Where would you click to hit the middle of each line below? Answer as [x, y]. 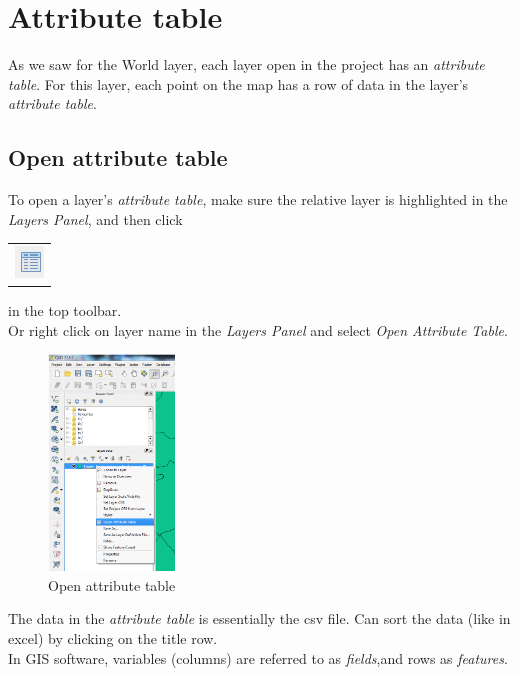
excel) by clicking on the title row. [113, 637]
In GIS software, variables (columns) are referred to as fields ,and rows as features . [258, 657]
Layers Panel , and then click [95, 218]
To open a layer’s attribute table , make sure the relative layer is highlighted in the [258, 199]
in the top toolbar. [65, 310]
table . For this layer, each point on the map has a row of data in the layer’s [238, 83]
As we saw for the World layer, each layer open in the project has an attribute [246, 64]
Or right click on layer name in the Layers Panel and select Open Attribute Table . [258, 329]
